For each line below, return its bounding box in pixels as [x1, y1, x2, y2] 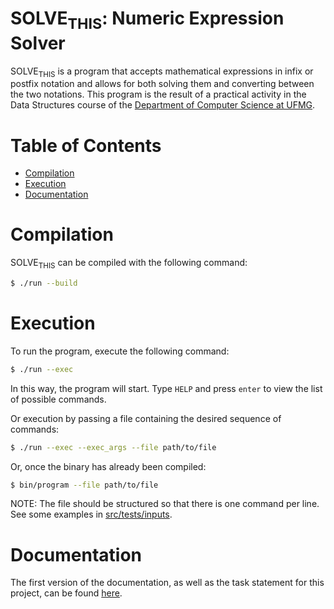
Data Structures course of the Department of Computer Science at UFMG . [10, 99, 316, 111]
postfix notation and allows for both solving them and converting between [10, 78, 315, 90]
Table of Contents [10, 134, 162, 157]
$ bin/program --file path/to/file [10, 480, 159, 490]
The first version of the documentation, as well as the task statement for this [10, 577, 325, 589]
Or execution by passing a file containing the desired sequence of [10, 412, 282, 424]
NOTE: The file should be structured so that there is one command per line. [10, 498, 320, 510]
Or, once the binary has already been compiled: [10, 460, 207, 472]
